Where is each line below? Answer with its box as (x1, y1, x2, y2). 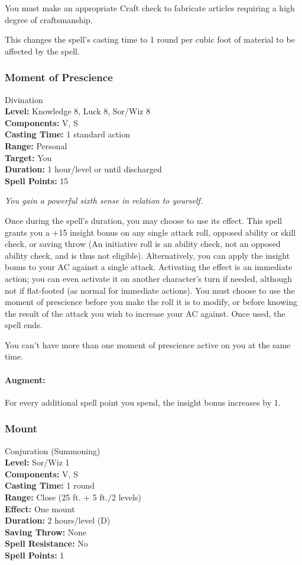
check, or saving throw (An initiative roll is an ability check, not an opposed (5, 237, 281, 250)
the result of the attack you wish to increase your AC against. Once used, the (5, 307, 285, 319)
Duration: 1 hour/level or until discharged (5, 163, 162, 175)
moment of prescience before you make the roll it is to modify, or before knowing (5, 296, 297, 308)
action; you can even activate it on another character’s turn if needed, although (5, 272, 292, 284)
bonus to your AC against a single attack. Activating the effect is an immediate (5, 261, 293, 273)
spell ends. (5, 319, 43, 331)
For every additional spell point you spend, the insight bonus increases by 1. (5, 396, 281, 408)
